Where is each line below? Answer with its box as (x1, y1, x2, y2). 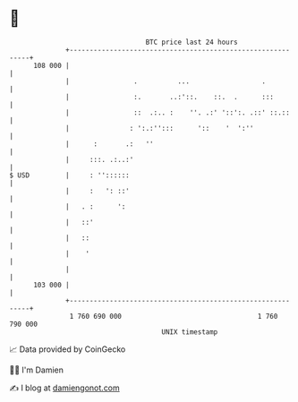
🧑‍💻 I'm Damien (9, 364, 64, 375)
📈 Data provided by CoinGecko (9, 344, 126, 355)
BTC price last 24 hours (145, 38, 239, 47)
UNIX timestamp (161, 327, 218, 337)
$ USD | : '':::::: (9, 170, 130, 180)
